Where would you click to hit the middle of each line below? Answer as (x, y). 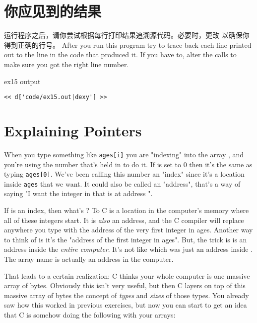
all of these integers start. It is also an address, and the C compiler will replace (124, 220)
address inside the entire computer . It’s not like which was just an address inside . (128, 249)
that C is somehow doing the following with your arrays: (90, 314)
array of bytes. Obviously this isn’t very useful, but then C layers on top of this (125, 285)
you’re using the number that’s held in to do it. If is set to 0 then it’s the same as (128, 164)
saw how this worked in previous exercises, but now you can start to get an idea (126, 305)
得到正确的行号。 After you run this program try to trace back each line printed (128, 45)
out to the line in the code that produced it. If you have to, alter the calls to (120, 54)
